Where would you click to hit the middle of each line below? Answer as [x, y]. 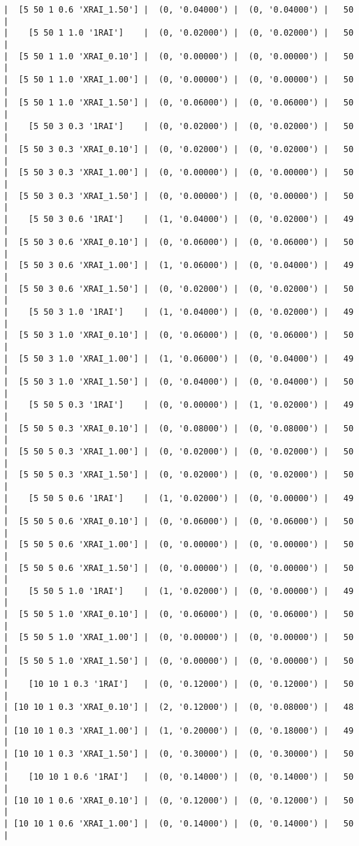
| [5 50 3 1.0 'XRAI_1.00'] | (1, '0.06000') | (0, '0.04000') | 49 [179, 358]
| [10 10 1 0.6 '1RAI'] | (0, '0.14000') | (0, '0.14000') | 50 [179, 777]
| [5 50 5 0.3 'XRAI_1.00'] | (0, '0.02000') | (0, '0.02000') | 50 [179, 451]
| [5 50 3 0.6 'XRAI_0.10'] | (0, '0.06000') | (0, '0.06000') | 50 [179, 243]
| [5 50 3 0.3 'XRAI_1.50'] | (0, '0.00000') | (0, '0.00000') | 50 [179, 196]
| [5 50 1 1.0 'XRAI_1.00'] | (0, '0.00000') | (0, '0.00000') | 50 [179, 79]
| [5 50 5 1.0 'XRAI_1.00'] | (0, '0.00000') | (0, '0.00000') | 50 [179, 638]
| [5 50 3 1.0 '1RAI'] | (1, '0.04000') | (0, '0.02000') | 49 [179, 312]
